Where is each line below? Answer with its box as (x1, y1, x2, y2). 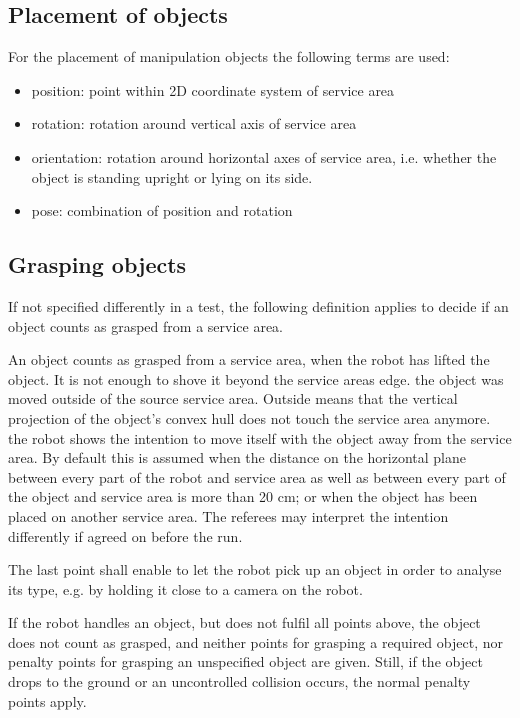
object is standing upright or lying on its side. (31, 166, 313, 187)
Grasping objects (8, 249, 187, 280)
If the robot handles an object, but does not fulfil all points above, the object (8, 612, 481, 633)
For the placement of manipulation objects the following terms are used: (8, 46, 450, 67)
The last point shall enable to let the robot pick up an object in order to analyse (8, 559, 502, 580)
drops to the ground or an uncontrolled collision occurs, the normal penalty (8, 671, 471, 692)
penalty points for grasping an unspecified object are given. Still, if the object (8, 651, 483, 672)
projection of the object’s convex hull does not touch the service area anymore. (8, 407, 491, 428)
